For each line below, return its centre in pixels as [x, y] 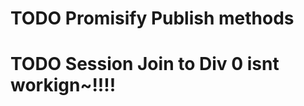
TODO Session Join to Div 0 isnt [145, 64]
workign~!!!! [63, 85]
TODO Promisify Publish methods [152, 18]
